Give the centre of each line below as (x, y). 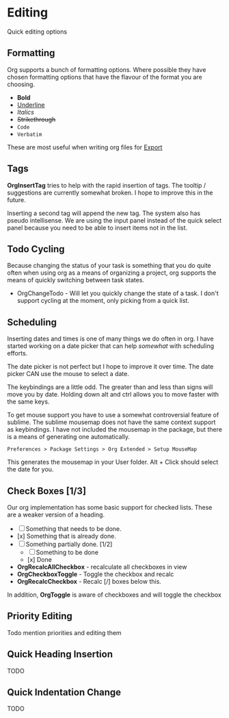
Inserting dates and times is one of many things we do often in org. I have (110, 339)
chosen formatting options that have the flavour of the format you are (105, 77)
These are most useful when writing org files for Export (85, 147)
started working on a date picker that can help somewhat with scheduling (111, 346)
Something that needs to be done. (73, 529)
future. (16, 199)
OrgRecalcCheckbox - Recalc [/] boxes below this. (89, 581)
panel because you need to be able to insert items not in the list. (97, 227)
